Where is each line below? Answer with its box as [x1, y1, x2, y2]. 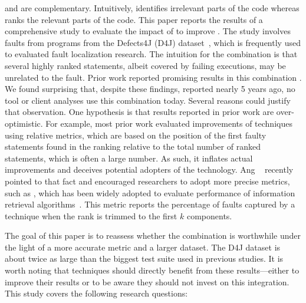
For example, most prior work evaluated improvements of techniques [45, 117, 292, 129]
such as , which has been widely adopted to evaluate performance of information [5, 186, 295, 199]
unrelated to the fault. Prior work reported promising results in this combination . [5, 71, 302, 83]
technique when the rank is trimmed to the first [5, 209, 177, 222]
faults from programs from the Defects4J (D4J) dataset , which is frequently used [5, 36, 301, 48]
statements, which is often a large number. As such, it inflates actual [5, 151, 253, 164]
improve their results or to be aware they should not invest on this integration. [5, 275, 289, 288]
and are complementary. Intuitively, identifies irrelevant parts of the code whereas [5, 2, 300, 14]
